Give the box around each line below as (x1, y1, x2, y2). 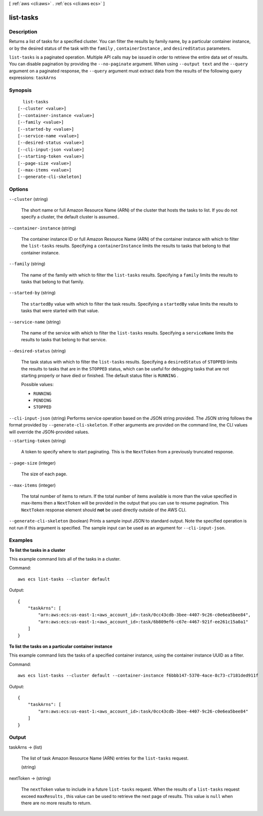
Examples (9, 537, 33, 544)
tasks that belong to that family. (21, 279, 85, 285)
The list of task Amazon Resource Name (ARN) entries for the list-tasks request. (21, 756, 189, 761)
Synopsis (9, 87, 32, 94)
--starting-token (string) (9, 438, 66, 444)
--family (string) (9, 261, 46, 267)
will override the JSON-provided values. (9, 429, 89, 435)
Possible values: (21, 382, 54, 388)
